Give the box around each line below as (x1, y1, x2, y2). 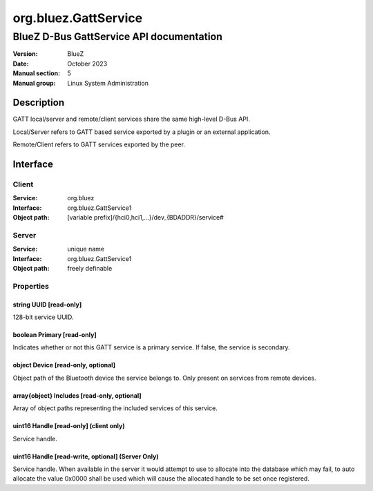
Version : (12, 50, 38, 58)
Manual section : (12, 69, 61, 77)
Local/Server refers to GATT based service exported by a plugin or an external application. (12, 128, 271, 136)
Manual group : (12, 79, 56, 87)
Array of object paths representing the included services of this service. (12, 404, 218, 412)
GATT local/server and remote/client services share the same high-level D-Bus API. (12, 115, 250, 124)
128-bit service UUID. (12, 313, 74, 321)
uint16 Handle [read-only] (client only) (12, 422, 125, 430)
